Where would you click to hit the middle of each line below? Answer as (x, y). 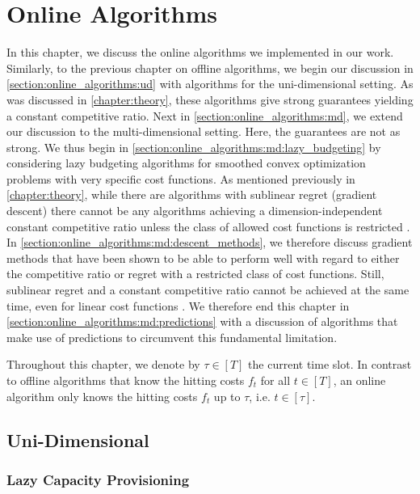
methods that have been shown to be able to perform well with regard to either (203, 258)
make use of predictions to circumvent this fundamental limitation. (172, 337)
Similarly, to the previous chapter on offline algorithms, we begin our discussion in (210, 68)
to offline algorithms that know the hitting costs (126, 380)
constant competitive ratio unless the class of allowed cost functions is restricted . (208, 226)
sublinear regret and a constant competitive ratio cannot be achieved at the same (208, 290)
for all (275, 380)
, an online (359, 380)
